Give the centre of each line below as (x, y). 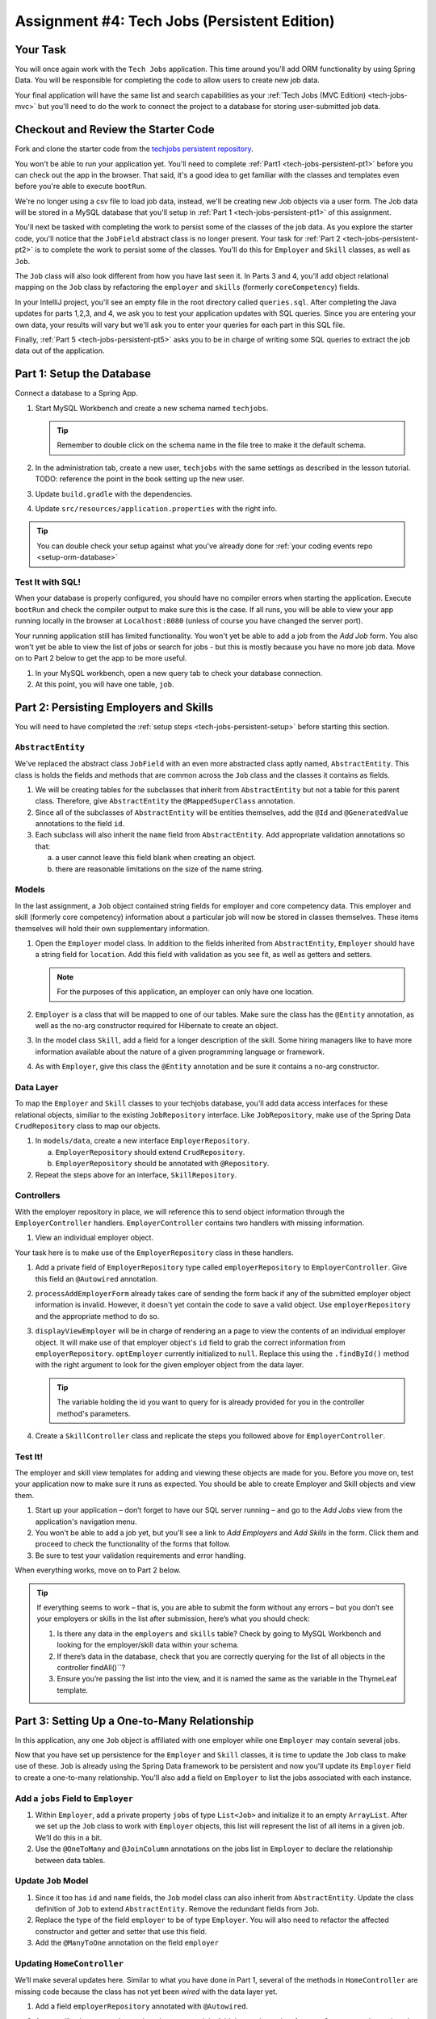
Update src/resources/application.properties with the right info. (156, 509)
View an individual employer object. (94, 1238)
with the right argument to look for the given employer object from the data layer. (170, 1365)
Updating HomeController (69, 1963)
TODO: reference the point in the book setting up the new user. (140, 479)
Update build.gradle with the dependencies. (114, 493)
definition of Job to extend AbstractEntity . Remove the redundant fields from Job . (177, 1909)
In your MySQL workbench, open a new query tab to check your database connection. (179, 673)
